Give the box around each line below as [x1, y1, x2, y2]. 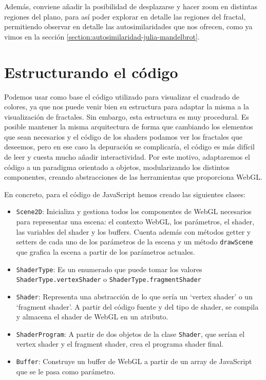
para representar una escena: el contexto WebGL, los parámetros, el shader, [16, 216, 255, 227]
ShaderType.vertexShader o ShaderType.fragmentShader [16, 274, 201, 284]
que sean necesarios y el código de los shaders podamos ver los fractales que [4, 131, 242, 142]
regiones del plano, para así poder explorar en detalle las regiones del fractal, [4, 11, 246, 22]
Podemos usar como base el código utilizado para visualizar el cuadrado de [4, 91, 239, 102]
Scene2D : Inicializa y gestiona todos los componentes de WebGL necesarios [16, 206, 252, 217]
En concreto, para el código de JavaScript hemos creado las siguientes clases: [4, 188, 245, 199]
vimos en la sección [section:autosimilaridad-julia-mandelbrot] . [4, 31, 200, 42]
